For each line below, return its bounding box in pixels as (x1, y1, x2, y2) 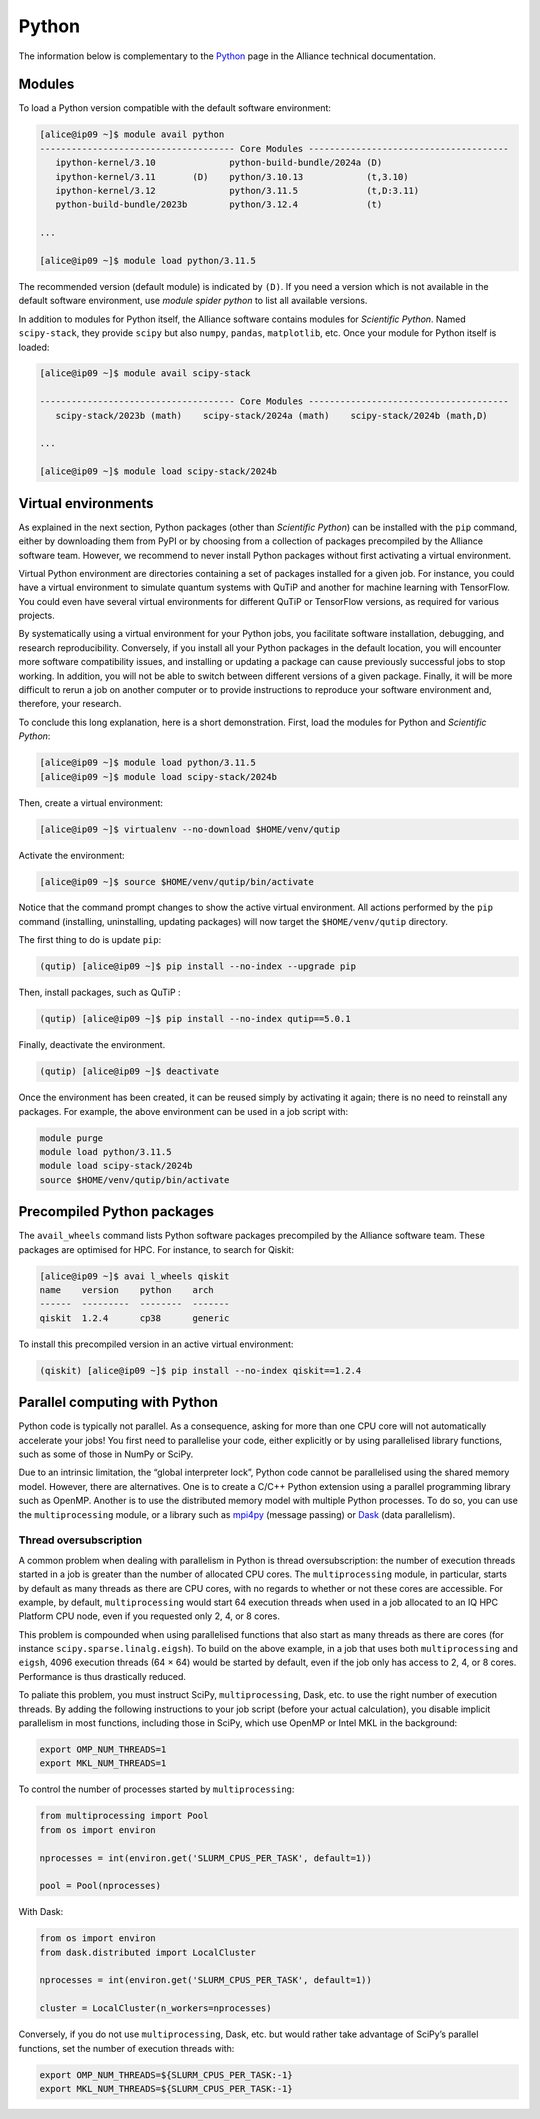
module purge (39, 1132, 104, 1144)
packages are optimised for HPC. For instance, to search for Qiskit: (18, 1243, 295, 1255)
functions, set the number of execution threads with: (18, 2042, 235, 2054)
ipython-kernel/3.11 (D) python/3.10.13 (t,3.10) (55, 171, 409, 182)
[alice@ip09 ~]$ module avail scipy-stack (39, 368, 251, 379)
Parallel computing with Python (18, 1394, 219, 1411)
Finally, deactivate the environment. (18, 1039, 166, 1051)
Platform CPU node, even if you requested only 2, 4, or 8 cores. (18, 1610, 280, 1622)
